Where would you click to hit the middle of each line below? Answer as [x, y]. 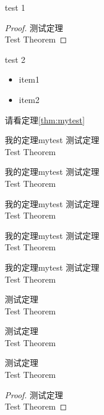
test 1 [15, 7]
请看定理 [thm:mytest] [45, 119]
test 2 [15, 59]
